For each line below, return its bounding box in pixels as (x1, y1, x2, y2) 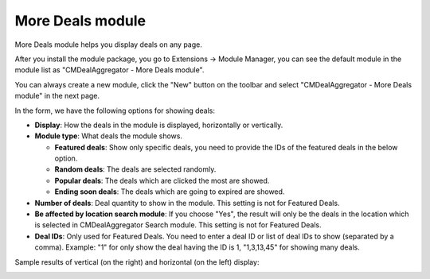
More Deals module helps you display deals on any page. (14, 40, 203, 49)
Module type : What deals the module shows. (34, 131, 183, 141)
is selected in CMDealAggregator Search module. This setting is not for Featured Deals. (34, 220, 322, 230)
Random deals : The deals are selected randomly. (54, 165, 217, 174)
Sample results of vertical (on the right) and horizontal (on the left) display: (14, 257, 260, 266)
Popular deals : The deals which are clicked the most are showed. (54, 176, 270, 185)
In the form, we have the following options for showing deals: (14, 106, 215, 115)
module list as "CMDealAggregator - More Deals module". (14, 65, 205, 75)
